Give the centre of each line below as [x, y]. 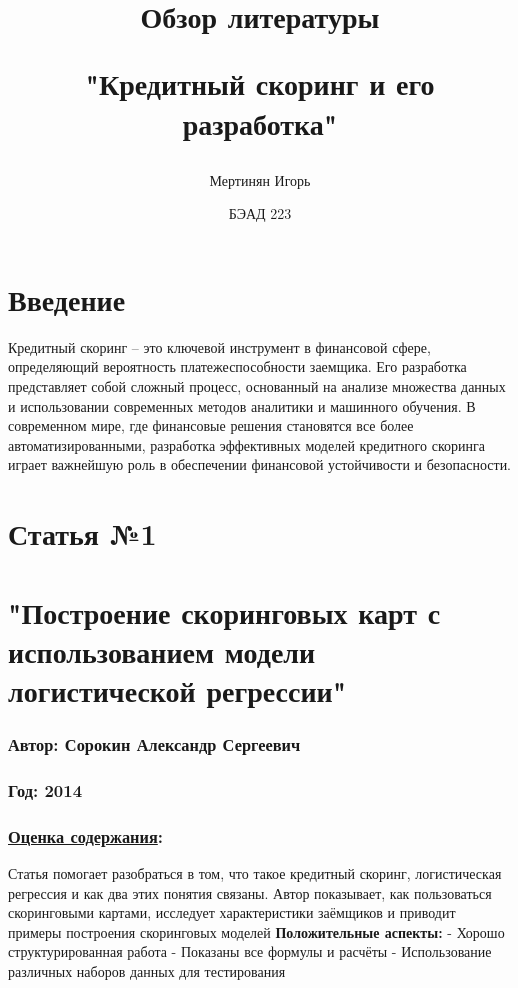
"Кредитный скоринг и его [260, 83]
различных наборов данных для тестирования [147, 971]
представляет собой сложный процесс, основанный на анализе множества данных [257, 386]
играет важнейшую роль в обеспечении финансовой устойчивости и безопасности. [260, 464]
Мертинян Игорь [260, 179]
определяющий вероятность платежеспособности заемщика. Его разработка [237, 366]
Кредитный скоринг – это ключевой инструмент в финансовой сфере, [219, 346]
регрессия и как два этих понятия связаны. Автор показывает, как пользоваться [250, 892]
